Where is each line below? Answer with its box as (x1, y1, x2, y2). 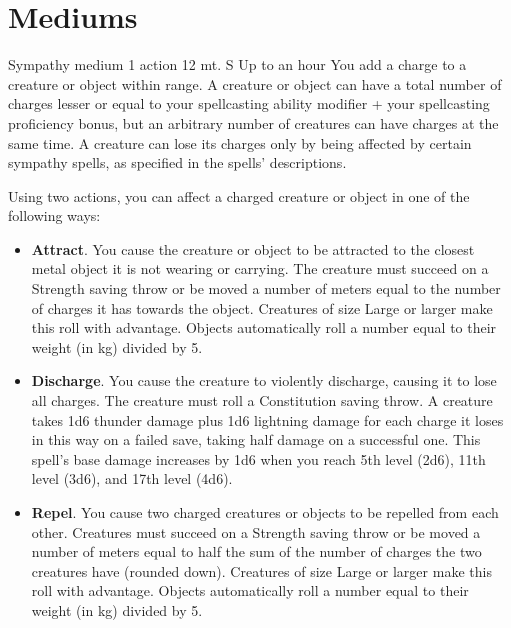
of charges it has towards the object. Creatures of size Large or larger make (31, 297, 493, 318)
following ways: (8, 205, 101, 226)
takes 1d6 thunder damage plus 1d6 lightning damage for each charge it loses (31, 409, 504, 430)
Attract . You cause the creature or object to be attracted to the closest (31, 238, 475, 259)
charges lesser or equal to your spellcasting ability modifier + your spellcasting (8, 93, 490, 114)
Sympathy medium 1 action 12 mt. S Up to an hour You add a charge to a (8, 54, 467, 75)
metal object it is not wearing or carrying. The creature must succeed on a (31, 258, 489, 279)
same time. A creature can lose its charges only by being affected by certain (8, 132, 472, 153)
